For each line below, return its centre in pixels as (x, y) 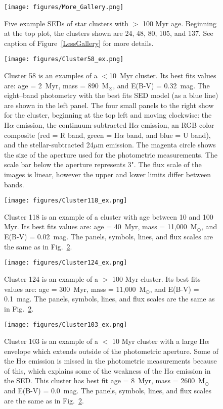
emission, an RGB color (177, 125)
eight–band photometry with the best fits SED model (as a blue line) (111, 95)
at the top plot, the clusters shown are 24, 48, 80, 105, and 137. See (109, 33)
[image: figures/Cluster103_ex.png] (66, 325)
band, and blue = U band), (168, 135)
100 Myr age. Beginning (180, 23)
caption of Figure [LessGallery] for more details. (79, 43)
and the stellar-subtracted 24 (49, 145)
